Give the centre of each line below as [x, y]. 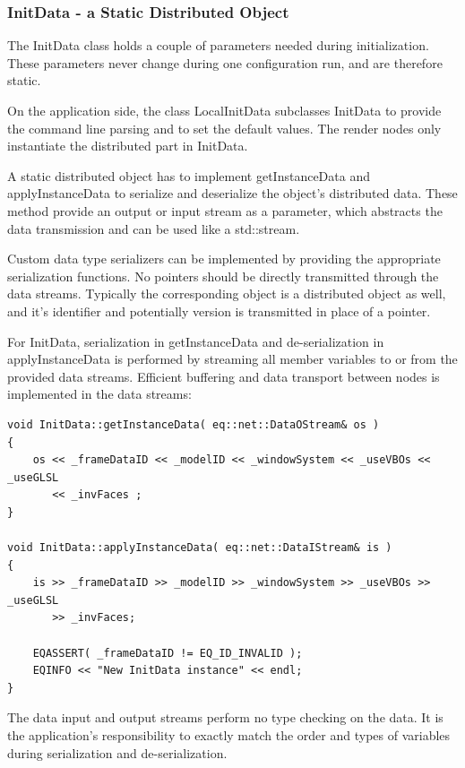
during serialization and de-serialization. [117, 752]
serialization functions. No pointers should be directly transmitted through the [223, 276]
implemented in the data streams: [99, 394]
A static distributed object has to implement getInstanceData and [189, 175]
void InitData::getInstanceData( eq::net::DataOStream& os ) [194, 424]
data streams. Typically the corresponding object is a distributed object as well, [227, 293]
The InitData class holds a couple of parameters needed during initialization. [218, 45]
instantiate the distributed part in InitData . [128, 146]
